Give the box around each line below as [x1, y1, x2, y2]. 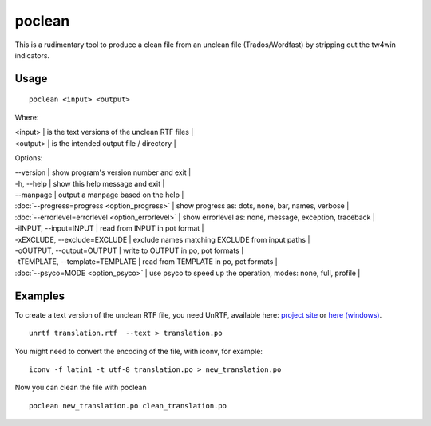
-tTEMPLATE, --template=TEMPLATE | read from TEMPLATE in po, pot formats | [14, 257, 279, 266]
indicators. [14, 50, 50, 60]
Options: [14, 152, 43, 163]
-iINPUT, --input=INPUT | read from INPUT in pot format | [14, 223, 204, 233]
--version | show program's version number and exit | [14, 168, 192, 177]
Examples [14, 289, 65, 302]
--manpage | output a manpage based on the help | [14, 190, 184, 199]
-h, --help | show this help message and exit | [14, 179, 165, 188]
